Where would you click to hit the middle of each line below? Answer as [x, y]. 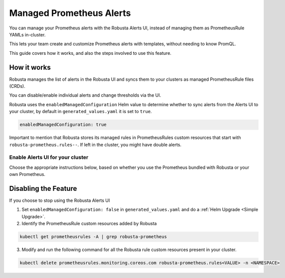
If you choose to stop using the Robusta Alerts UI [60, 200]
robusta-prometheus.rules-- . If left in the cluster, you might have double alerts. [95, 144]
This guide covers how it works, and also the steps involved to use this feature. [90, 53]
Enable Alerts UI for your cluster [49, 157]
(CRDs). [17, 86]
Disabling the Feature [43, 189]
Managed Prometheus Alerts [70, 13]
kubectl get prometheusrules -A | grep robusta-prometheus [93, 237]
